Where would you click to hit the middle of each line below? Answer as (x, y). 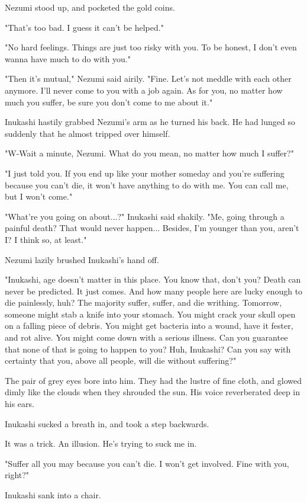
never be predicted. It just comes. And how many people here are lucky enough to (154, 291)
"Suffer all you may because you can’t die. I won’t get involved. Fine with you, (147, 463)
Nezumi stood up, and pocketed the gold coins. (90, 7)
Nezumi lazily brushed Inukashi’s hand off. (82, 259)
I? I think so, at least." (46, 239)
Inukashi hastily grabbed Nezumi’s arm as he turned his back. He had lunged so (150, 122)
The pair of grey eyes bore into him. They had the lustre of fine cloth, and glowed (153, 380)
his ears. (20, 404)
